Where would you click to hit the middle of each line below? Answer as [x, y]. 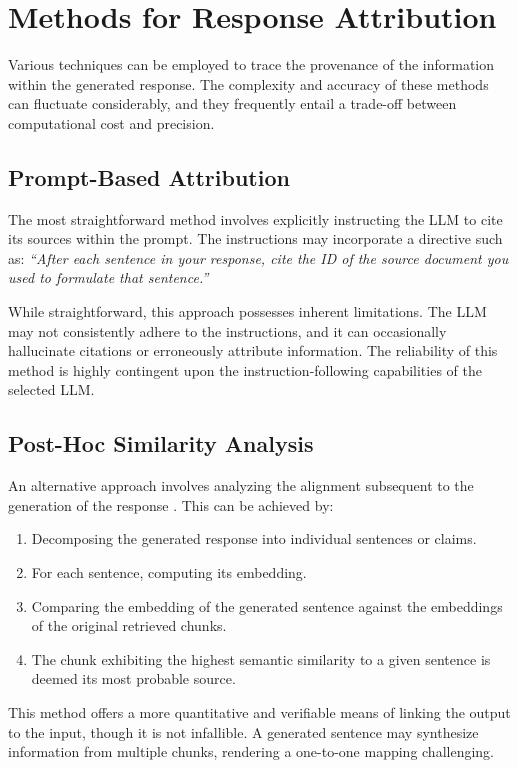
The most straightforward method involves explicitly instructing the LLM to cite [255, 218]
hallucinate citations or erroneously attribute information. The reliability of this [253, 350]
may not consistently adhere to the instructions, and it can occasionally [227, 330]
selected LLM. [51, 389]
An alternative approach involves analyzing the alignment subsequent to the [241, 485]
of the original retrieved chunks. [129, 625]
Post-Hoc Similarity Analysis [161, 443]
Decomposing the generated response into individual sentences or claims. [254, 538]
